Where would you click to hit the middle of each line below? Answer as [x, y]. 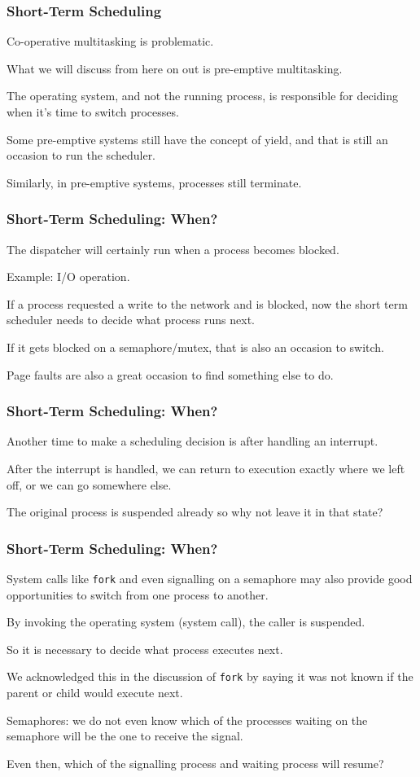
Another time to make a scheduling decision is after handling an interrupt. [192, 441]
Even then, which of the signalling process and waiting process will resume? [195, 763]
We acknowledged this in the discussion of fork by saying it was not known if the [210, 676]
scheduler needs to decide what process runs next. [131, 320]
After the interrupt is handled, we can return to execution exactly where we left [206, 468]
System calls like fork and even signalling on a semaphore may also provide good [210, 578]
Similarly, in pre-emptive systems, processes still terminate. [154, 182]
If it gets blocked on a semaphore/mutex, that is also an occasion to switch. [196, 347]
